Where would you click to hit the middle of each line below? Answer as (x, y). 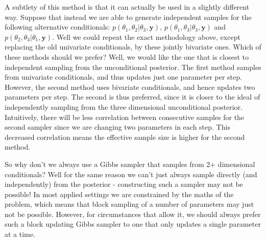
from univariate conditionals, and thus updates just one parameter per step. (123, 77)
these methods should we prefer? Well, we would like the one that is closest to (127, 56)
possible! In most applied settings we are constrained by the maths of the (119, 194)
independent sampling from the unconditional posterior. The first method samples (133, 67)
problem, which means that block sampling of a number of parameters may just (129, 204)
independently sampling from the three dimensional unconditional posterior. (124, 106)
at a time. (20, 234)
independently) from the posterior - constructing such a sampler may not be (124, 184)
